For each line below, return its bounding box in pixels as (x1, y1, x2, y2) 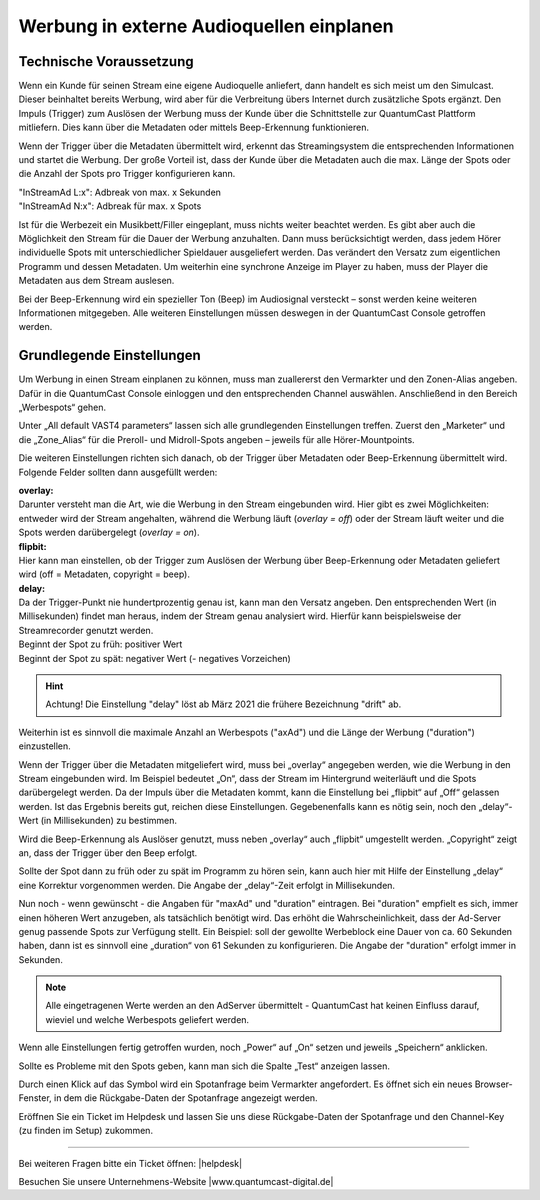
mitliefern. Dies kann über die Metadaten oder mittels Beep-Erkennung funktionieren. (18, 121, 370, 134)
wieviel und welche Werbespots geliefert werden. (45, 1013, 250, 1025)
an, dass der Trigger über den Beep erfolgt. (18, 846, 198, 859)
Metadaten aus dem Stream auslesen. (18, 275, 175, 287)
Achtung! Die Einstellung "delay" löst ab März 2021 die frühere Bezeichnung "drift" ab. (45, 698, 402, 710)
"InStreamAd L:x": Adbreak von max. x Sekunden (18, 186, 222, 198)
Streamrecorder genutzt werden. (18, 624, 154, 636)
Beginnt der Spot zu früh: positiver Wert (18, 638, 183, 650)
